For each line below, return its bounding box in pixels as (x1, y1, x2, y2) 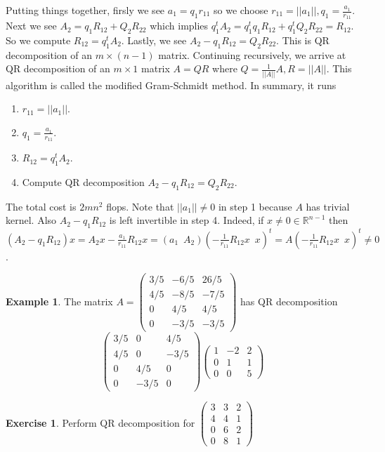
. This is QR (276, 33, 329, 48)
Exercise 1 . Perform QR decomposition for (6, 415, 195, 430)
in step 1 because (218, 199, 292, 213)
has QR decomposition (240, 293, 338, 308)
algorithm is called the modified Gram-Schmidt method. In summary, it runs (6, 77, 337, 92)
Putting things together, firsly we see (6, 3, 165, 17)
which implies (150, 18, 209, 33)
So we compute (6, 33, 71, 48)
